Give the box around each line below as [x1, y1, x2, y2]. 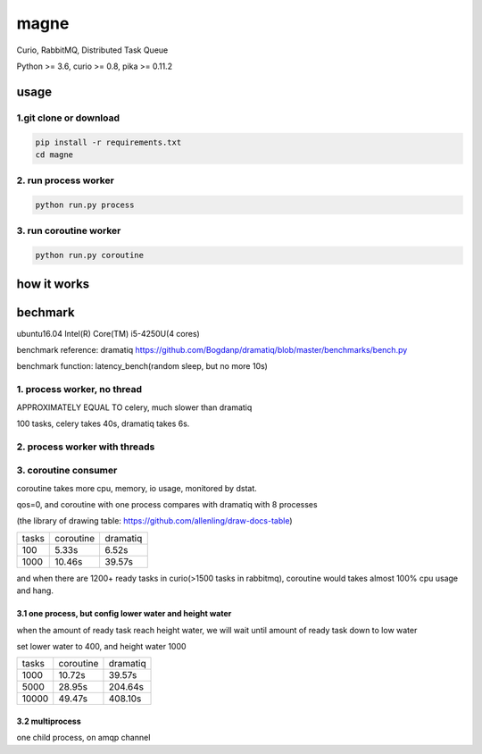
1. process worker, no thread [16, 383, 143, 396]
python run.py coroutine [35, 250, 145, 261]
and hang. [16, 585, 54, 596]
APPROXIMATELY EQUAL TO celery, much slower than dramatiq [16, 402, 253, 413]
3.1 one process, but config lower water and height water [16, 608, 232, 619]
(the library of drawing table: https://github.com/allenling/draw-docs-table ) [16, 515, 293, 526]
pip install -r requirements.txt [35, 137, 182, 147]
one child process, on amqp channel [16, 733, 151, 743]
